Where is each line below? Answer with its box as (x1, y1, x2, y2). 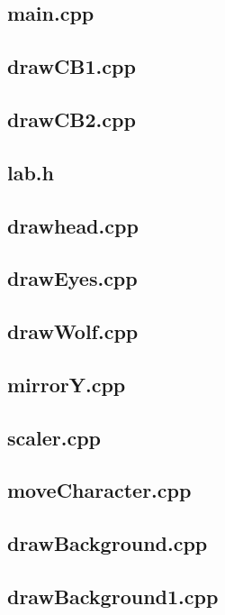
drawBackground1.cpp (7, 582, 219, 610)
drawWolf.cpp (7, 317, 139, 345)
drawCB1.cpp (7, 52, 136, 80)
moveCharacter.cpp (7, 476, 192, 504)
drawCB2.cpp (7, 105, 136, 133)
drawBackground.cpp (7, 529, 208, 557)
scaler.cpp (7, 423, 101, 451)
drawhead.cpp (7, 211, 139, 239)
